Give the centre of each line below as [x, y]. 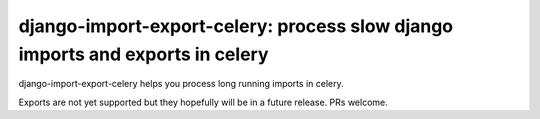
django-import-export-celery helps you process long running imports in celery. [181, 84]
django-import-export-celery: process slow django [236, 26]
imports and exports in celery [143, 54]
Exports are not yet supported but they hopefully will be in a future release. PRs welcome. [203, 102]
